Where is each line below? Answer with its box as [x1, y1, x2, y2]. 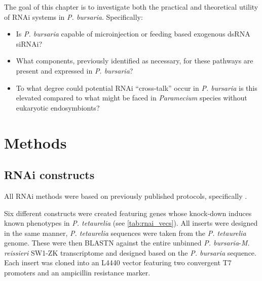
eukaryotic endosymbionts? [16, 102, 100, 113]
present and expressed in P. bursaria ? [16, 65, 133, 76]
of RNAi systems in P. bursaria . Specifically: [4, 11, 143, 22]
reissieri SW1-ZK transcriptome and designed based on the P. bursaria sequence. [4, 247, 256, 258]
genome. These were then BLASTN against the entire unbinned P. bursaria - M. [4, 237, 250, 248]
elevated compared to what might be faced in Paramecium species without [16, 92, 247, 103]
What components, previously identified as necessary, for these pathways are [16, 55, 253, 66]
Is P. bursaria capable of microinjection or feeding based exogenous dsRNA [16, 28, 250, 39]
